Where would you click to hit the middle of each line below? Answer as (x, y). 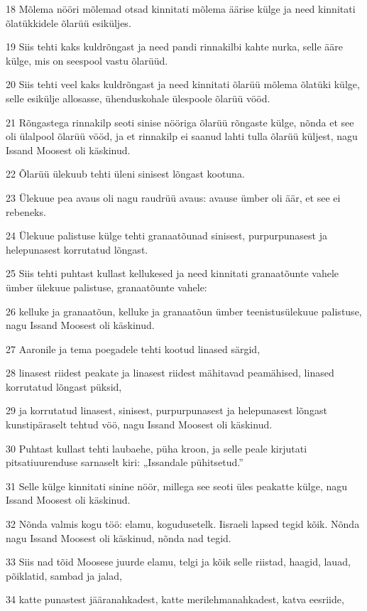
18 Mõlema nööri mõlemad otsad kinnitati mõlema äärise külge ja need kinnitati (181, 9)
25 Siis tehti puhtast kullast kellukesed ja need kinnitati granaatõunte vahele (172, 273)
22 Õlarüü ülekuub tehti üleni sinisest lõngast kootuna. (125, 174)
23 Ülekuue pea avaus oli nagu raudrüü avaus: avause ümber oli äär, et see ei (173, 197)
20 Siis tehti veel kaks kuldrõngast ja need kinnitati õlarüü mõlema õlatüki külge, (183, 84)
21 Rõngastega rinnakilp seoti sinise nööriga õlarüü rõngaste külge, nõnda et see (180, 122)
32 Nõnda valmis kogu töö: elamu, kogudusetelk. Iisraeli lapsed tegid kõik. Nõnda (183, 524)
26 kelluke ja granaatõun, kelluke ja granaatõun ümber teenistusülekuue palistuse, (184, 311)
